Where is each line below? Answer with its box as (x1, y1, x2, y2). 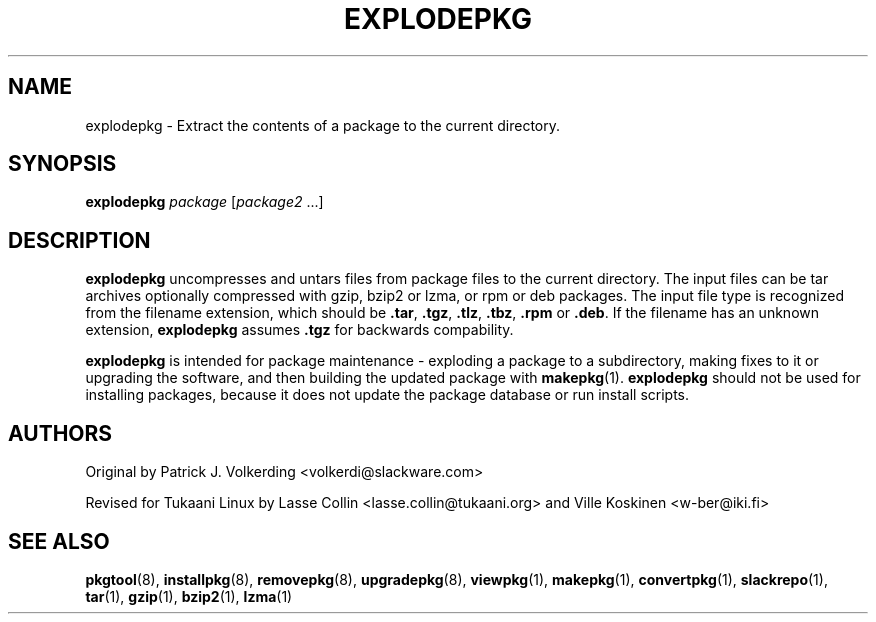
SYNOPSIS (8, 151, 117, 177)
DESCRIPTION (8, 227, 151, 253)
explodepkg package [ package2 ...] (85, 193, 324, 211)
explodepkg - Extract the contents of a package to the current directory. (85, 116, 561, 134)
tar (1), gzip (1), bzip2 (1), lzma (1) (85, 587, 293, 605)
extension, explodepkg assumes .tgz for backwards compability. (85, 321, 514, 339)
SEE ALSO (8, 528, 110, 554)
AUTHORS (8, 420, 113, 446)
